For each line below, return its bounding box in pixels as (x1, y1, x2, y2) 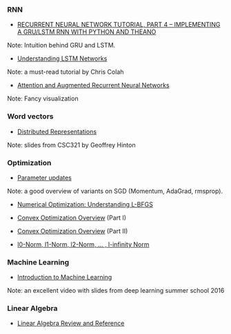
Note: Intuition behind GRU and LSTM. (7, 41, 116, 50)
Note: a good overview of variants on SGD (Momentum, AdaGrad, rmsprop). (7, 187, 223, 195)
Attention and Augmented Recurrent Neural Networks (17, 81, 170, 90)
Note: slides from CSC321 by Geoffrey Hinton (7, 140, 136, 149)
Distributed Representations (17, 127, 97, 136)
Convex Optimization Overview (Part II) (17, 227, 128, 235)
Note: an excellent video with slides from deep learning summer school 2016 (7, 286, 225, 295)
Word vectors (7, 112, 54, 121)
